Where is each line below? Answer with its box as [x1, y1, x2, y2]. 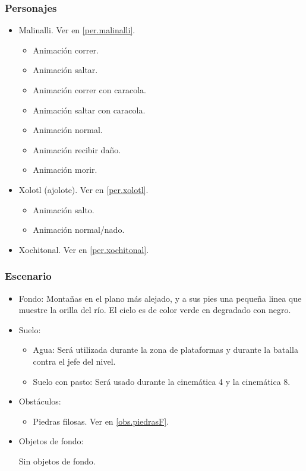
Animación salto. [33, 203, 94, 216]
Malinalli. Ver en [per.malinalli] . [18, 24, 135, 36]
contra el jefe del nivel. [33, 355, 116, 367]
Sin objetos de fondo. [18, 454, 96, 467]
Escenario [5, 268, 52, 283]
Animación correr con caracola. [33, 84, 146, 96]
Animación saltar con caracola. [33, 103, 146, 116]
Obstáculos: [18, 395, 61, 407]
